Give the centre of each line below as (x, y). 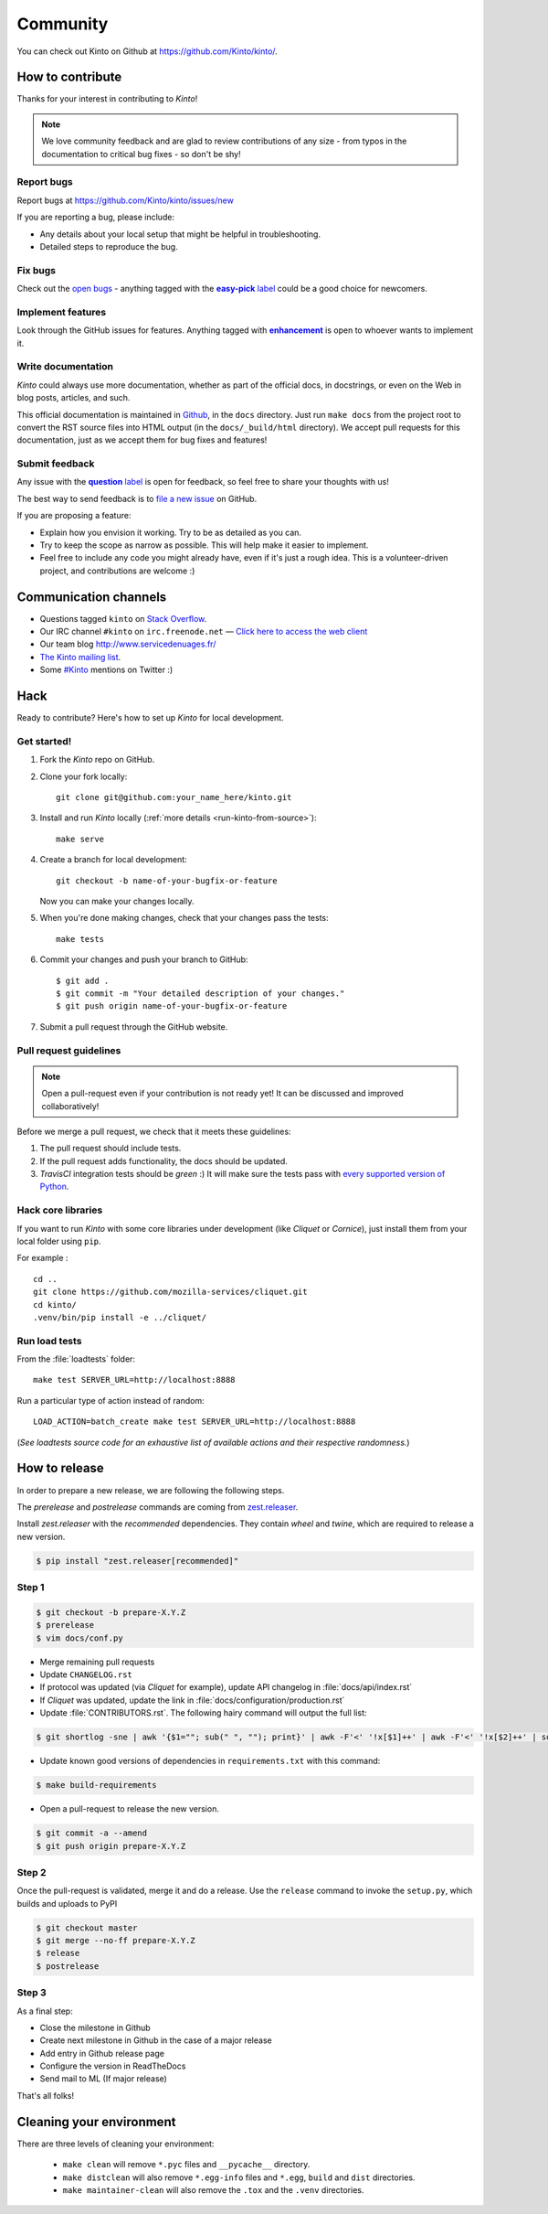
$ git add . (83, 980)
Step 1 (31, 1588)
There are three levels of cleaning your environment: (116, 2144)
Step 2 (32, 1872)
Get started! (44, 741)
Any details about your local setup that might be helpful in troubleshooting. (180, 234)
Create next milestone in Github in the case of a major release (156, 2040)
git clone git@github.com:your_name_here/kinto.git (174, 797)
